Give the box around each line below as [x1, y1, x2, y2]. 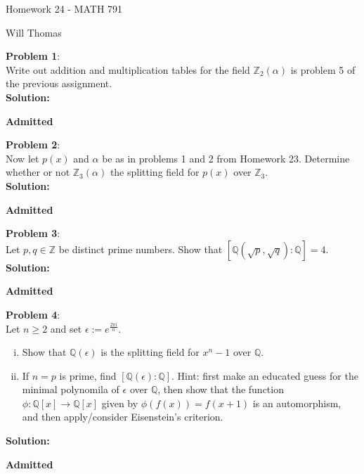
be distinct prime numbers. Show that [58, 241, 223, 256]
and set [50, 321, 82, 335]
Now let [6, 150, 39, 165]
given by [101, 395, 138, 410]
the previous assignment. [6, 76, 112, 91]
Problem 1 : [6, 49, 60, 63]
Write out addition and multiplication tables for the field [6, 62, 250, 77]
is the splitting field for [100, 345, 200, 359]
